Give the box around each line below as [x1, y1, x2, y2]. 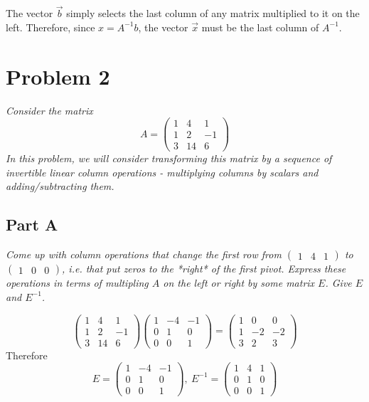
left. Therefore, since [6, 19, 95, 34]
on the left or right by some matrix [163, 275, 315, 290]
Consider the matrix [6, 102, 93, 117]
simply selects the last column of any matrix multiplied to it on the [66, 6, 360, 21]
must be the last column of [201, 19, 319, 34]
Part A [6, 213, 58, 236]
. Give [325, 275, 352, 290]
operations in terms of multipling [6, 275, 149, 290]
